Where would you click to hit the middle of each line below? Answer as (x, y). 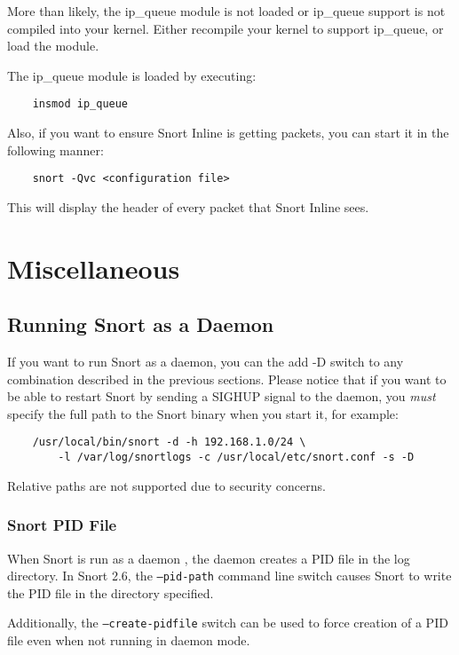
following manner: (55, 150)
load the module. (53, 46)
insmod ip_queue (80, 104)
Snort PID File (62, 525)
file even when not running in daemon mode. (129, 640)
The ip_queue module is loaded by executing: (132, 75)
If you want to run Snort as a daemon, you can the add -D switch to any (206, 362)
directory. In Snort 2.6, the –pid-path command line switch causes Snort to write (229, 576)
